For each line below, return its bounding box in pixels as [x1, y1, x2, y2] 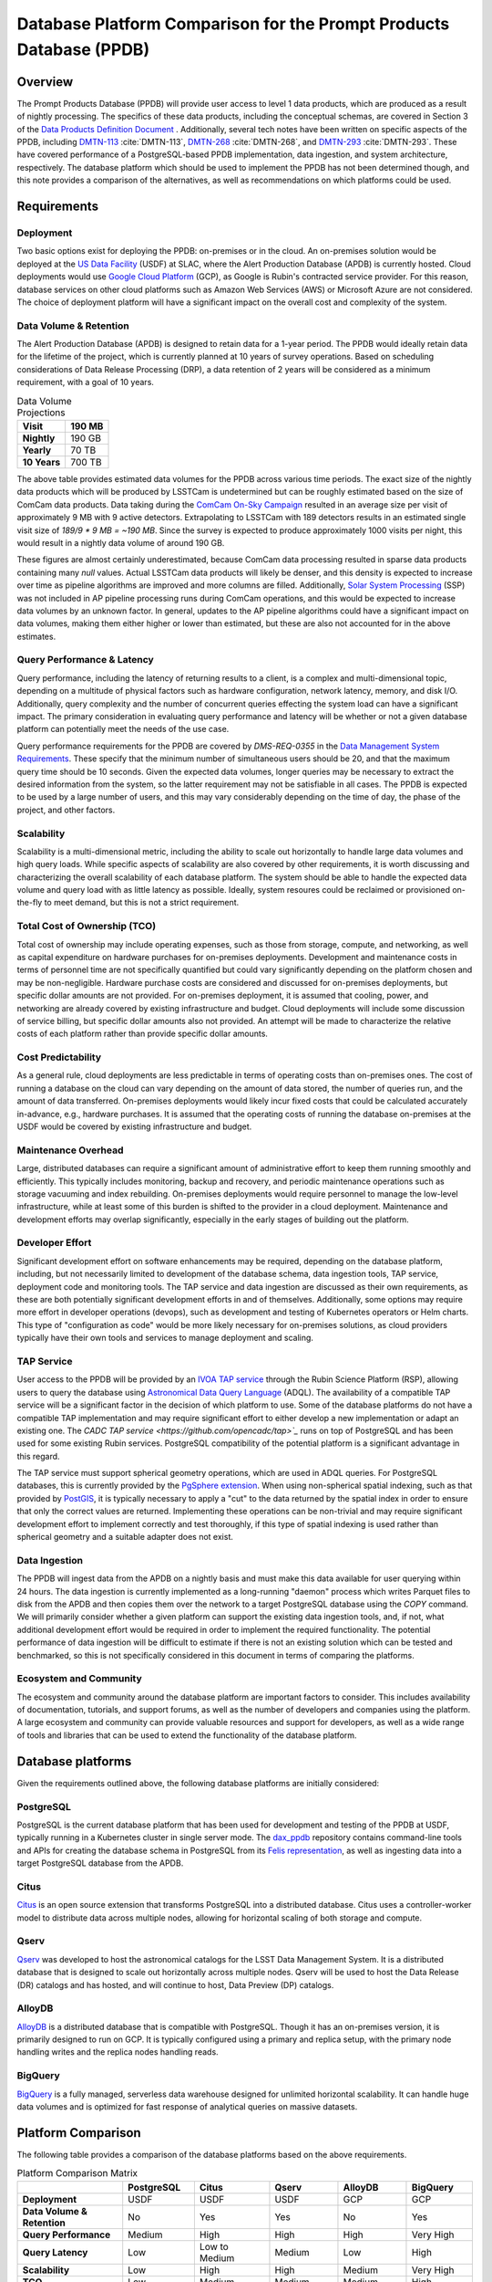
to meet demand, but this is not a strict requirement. [44, 897, 240, 908]
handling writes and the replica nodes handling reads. [16, 2046, 219, 2057]
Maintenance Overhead [16, 1144, 124, 1157]
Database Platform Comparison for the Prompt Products [16, 14, 450, 34]
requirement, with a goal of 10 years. [16, 377, 155, 388]
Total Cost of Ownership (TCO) [16, 920, 157, 933]
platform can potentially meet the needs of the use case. [16, 724, 230, 735]
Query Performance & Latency [16, 654, 154, 666]
